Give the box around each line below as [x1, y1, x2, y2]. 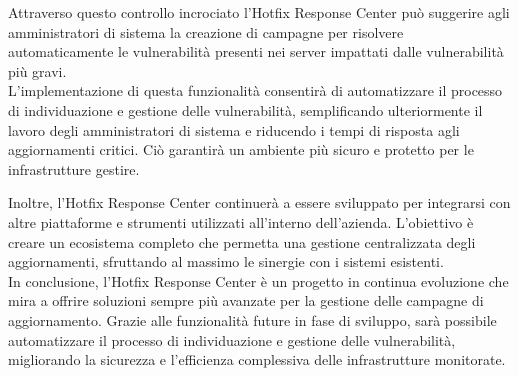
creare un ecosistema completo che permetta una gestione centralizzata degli [8, 231, 476, 252]
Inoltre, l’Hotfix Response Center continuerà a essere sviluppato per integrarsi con [8, 192, 511, 213]
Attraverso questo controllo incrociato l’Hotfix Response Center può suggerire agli [8, 2, 510, 22]
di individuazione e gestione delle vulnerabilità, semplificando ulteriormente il [8, 99, 483, 120]
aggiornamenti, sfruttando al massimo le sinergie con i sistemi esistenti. [8, 251, 444, 272]
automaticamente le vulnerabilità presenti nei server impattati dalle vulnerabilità [8, 41, 504, 62]
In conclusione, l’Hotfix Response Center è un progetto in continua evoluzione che [8, 270, 509, 291]
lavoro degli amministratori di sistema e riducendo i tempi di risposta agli [8, 119, 460, 140]
